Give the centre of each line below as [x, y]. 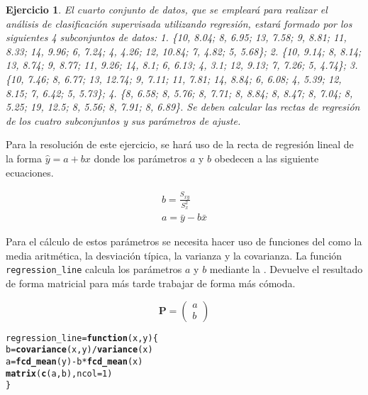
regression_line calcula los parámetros [94, 269]
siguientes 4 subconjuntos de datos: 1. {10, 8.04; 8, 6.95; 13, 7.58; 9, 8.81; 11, [176, 37]
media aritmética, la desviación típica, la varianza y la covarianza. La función [174, 255]
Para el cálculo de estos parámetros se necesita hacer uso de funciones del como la [184, 241]
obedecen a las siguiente [267, 158]
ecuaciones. [30, 172]
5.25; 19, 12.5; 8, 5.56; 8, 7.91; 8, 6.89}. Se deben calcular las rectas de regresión [183, 107]
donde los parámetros [140, 158]
